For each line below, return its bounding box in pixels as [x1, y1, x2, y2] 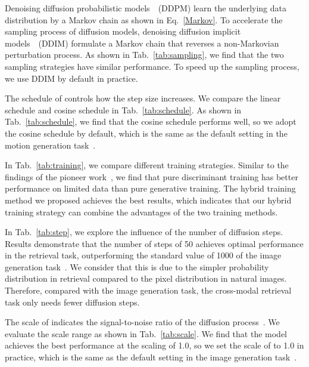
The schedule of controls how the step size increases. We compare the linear [5, 92, 281, 104]
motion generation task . [5, 138, 96, 151]
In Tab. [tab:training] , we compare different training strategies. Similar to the [5, 159, 289, 171]
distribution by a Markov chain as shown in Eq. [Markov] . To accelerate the [5, 13, 283, 26]
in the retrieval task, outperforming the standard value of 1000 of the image [5, 249, 282, 261]
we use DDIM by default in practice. [5, 72, 138, 84]
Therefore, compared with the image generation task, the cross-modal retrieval [5, 284, 292, 297]
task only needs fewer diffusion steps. [5, 295, 140, 308]
